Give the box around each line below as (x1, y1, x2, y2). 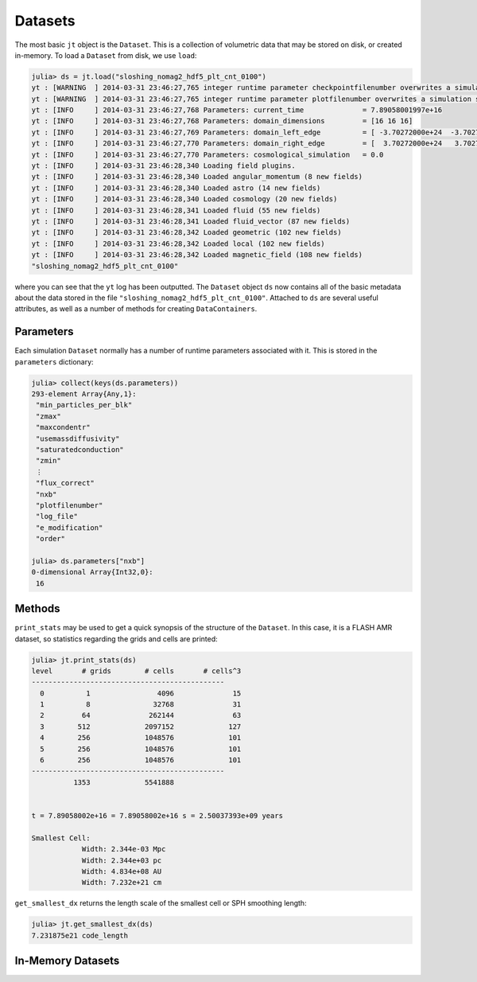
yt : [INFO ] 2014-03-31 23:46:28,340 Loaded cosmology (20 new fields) (31, 195, 338, 204)
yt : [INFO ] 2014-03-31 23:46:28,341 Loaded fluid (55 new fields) (31, 205, 321, 215)
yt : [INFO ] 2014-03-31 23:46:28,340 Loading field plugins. (31, 162, 296, 170)
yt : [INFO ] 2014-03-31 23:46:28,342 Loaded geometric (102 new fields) (31, 228, 342, 237)
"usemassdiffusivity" (36, 434, 120, 443)
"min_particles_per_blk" (36, 400, 133, 410)
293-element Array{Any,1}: (31, 390, 137, 398)
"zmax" (36, 411, 61, 421)
